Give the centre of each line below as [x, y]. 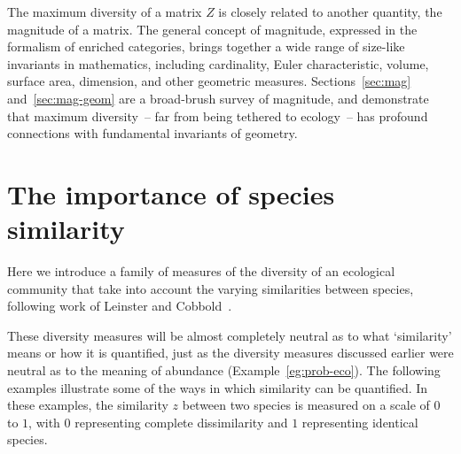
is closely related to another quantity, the [330, 12]
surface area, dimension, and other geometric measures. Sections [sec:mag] [209, 81]
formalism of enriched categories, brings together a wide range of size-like [206, 46]
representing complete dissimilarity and [181, 422]
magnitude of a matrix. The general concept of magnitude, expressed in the [212, 29]
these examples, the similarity [88, 405]
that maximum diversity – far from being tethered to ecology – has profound [218, 115]
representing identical [360, 422]
